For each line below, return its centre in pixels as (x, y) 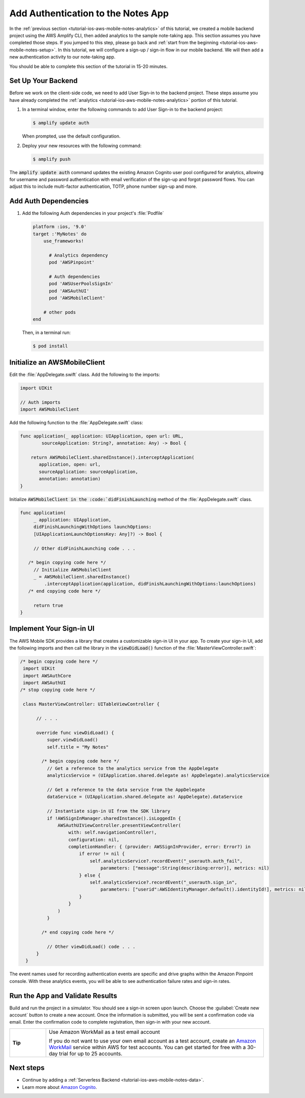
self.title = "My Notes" (78, 747)
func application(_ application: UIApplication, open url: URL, (102, 436)
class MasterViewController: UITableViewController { (91, 704)
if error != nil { (102, 854)
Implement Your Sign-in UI (52, 629)
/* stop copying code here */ (58, 690)
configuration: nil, (94, 840)
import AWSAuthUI (44, 683)
